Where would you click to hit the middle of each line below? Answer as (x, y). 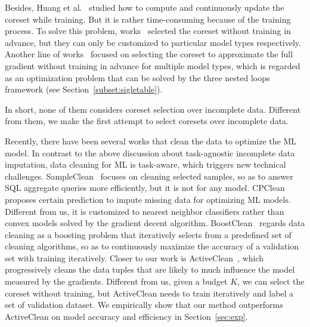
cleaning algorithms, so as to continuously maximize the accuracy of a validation (152, 246)
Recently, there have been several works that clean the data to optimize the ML (151, 141)
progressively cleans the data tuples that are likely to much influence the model (150, 269)
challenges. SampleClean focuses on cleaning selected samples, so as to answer (149, 176)
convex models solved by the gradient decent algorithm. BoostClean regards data (155, 223)
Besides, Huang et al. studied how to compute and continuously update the (145, 7)
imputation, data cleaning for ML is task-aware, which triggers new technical (145, 164)
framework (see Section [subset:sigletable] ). (84, 89)
